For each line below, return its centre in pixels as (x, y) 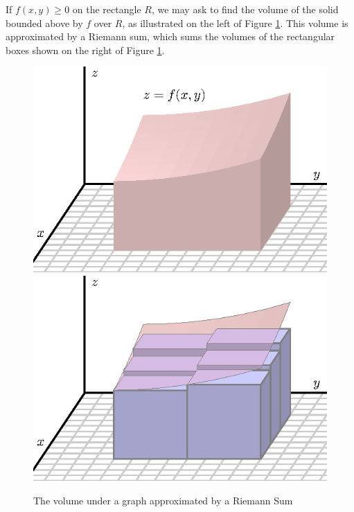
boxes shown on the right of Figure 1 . (85, 50)
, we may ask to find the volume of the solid (245, 9)
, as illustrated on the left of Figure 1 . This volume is (235, 23)
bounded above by (44, 23)
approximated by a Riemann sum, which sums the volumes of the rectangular (170, 36)
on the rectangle (107, 9)
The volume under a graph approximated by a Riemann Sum (163, 500)
